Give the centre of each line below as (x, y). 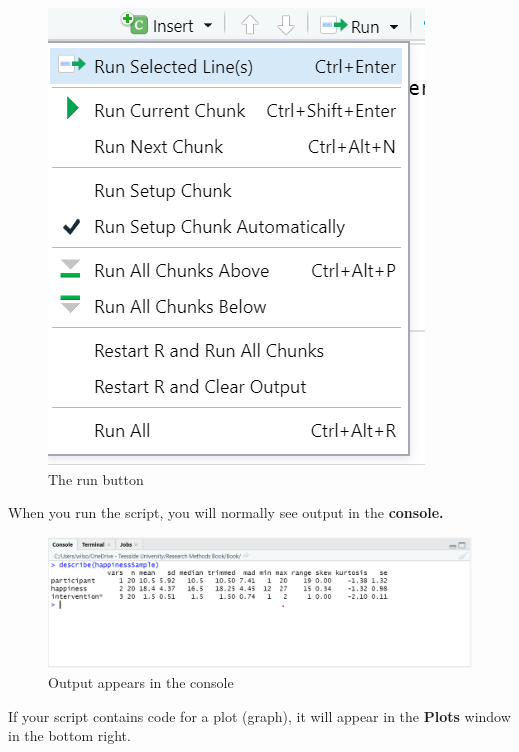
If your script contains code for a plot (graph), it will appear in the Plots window (259, 715)
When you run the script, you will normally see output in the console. (226, 512)
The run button (96, 478)
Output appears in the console (141, 682)
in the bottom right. (69, 735)
